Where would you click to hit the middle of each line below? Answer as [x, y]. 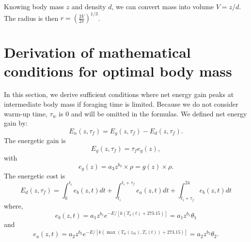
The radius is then [31, 18]
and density [89, 6]
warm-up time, [26, 113]
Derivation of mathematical [97, 52]
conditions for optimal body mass [118, 71]
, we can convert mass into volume [163, 6]
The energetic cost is [35, 176]
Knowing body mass [34, 6]
